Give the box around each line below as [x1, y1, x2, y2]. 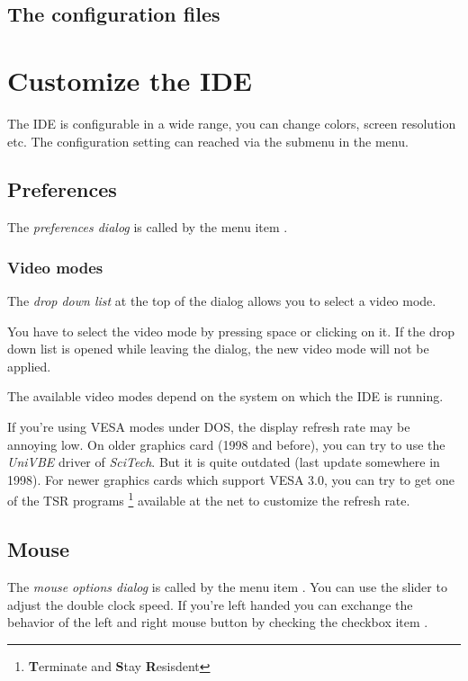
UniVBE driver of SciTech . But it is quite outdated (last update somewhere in [7, 453, 440, 471]
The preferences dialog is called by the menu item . [7, 218, 288, 237]
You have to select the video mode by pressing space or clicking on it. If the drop [7, 321, 454, 340]
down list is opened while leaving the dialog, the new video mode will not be [7, 339, 429, 358]
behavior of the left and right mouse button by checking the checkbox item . [7, 613, 428, 632]
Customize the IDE [7, 61, 252, 98]
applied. [7, 356, 51, 375]
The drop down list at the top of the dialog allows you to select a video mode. [7, 291, 436, 310]
